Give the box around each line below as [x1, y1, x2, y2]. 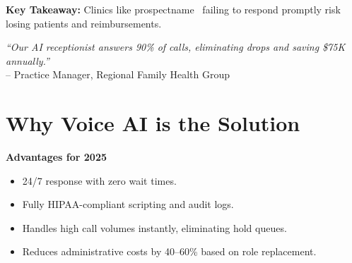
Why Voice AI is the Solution [6, 109, 300, 137]
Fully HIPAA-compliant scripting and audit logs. [22, 197, 234, 212]
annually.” [6, 53, 49, 68]
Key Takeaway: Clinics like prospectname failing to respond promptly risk [6, 2, 341, 16]
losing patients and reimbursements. [6, 16, 162, 30]
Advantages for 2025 [6, 149, 107, 164]
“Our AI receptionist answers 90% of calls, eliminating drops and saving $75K [6, 39, 346, 54]
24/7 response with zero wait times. [22, 173, 177, 188]
